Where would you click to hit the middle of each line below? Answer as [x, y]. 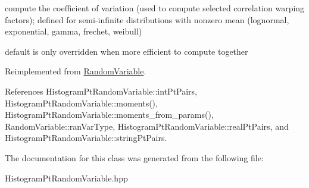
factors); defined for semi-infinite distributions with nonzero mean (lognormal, [147, 19]
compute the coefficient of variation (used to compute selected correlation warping [155, 8]
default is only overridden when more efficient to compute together [127, 51]
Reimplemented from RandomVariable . [76, 71]
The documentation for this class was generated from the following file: [134, 157]
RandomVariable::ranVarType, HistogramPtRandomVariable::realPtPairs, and [147, 126]
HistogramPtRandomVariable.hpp [66, 178]
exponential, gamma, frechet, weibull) [74, 31]
